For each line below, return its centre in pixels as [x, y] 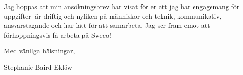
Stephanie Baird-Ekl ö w [38, 67]
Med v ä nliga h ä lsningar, [40, 51]
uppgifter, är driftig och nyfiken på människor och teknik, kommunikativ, [113, 16]
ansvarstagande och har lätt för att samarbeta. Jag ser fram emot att [107, 25]
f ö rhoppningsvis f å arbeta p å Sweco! [57, 34]
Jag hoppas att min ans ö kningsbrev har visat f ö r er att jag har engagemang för [122, 6]
